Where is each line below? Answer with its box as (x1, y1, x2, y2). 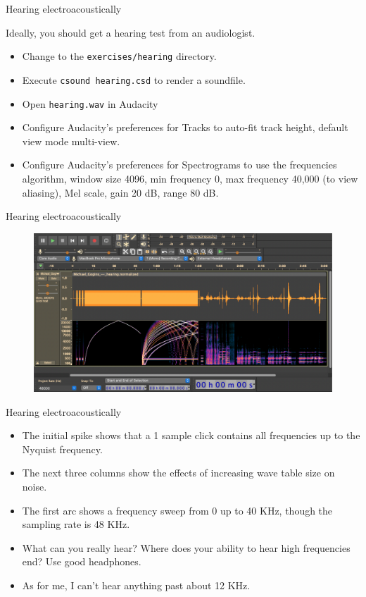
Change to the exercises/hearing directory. (22, 49, 217, 63)
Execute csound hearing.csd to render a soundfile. (22, 72, 246, 87)
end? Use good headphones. (22, 554, 141, 569)
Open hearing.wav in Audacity (22, 96, 158, 111)
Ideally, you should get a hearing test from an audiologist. (6, 25, 255, 39)
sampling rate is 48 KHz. (22, 517, 130, 531)
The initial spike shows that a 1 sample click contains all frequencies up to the (22, 428, 360, 443)
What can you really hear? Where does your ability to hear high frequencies (22, 540, 351, 555)
